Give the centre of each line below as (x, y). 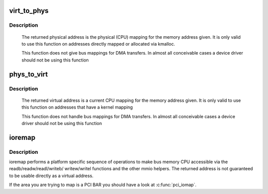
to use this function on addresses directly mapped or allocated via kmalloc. (99, 44)
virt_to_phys (29, 11)
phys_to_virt (29, 74)
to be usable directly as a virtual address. (51, 176)
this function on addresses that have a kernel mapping (77, 107)
